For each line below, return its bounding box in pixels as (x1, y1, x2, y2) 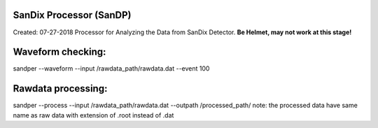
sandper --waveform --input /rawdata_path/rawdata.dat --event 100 (13, 64, 210, 73)
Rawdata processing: (13, 83, 108, 94)
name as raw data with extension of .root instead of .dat (13, 111, 174, 119)
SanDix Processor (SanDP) (13, 9, 132, 21)
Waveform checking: (13, 46, 106, 58)
